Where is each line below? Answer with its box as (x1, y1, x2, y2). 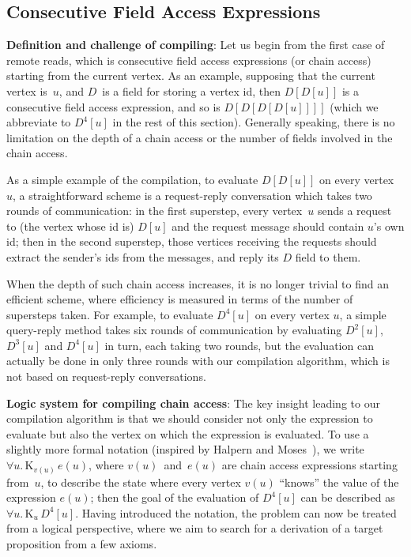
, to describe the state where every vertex (40, 473, 241, 490)
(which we (330, 98, 379, 115)
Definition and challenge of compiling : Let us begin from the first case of (6, 36, 385, 53)
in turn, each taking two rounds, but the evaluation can (104, 337, 374, 353)
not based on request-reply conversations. (6, 368, 206, 385)
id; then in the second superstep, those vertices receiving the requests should (6, 233, 377, 250)
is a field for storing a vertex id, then (102, 82, 281, 99)
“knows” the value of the (279, 473, 399, 490)
